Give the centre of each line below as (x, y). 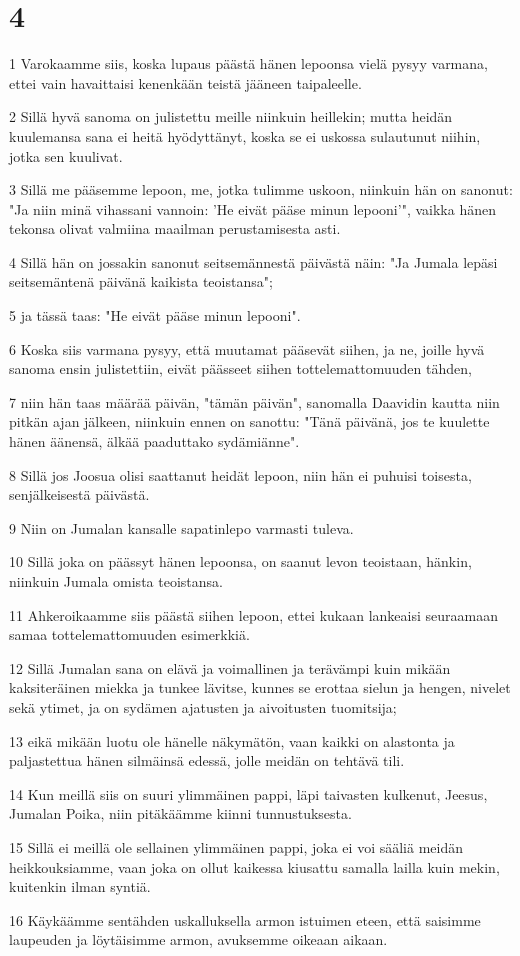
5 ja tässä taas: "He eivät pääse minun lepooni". (155, 315)
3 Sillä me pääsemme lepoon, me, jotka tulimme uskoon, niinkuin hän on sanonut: (261, 189)
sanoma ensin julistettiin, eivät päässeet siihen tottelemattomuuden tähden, (240, 368)
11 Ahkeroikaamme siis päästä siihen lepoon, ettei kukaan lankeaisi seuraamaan (253, 614)
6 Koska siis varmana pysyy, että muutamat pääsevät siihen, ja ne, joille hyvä (247, 348)
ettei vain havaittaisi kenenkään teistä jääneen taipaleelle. (185, 82)
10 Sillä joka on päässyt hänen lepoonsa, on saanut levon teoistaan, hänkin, (240, 561)
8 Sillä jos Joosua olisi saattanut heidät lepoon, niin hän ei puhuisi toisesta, (240, 474)
